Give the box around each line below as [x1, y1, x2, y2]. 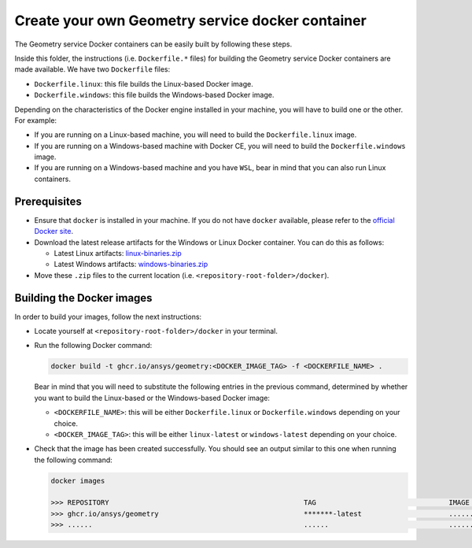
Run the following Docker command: [34, 341, 153, 350]
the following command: [34, 455, 113, 465]
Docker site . [34, 227, 74, 236]
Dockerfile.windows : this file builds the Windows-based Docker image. [34, 91, 275, 100]
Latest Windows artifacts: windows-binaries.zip [53, 260, 208, 269]
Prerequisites [14, 194, 82, 208]
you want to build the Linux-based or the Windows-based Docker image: [34, 393, 271, 402]
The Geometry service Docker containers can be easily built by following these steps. [14, 39, 293, 49]
